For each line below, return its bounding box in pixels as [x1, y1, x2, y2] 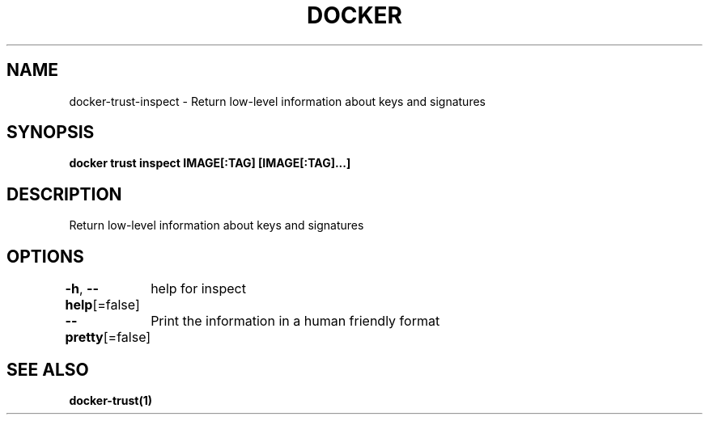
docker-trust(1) [69, 393, 153, 407]
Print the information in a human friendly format [151, 313, 440, 330]
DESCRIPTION [6, 183, 122, 204]
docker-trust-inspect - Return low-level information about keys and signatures [69, 94, 486, 108]
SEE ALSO [6, 359, 89, 380]
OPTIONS [6, 246, 84, 267]
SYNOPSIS [6, 122, 95, 143]
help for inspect [151, 280, 246, 297]
